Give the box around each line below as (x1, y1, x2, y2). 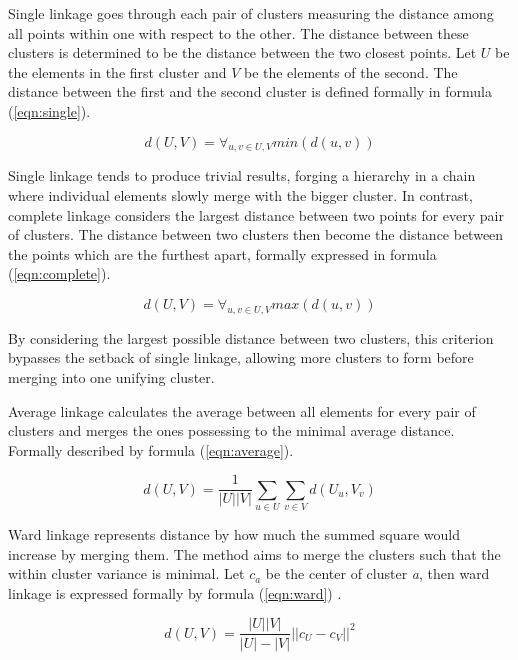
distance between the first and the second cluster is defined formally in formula (8, 81, 492, 102)
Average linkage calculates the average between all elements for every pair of (8, 400, 476, 421)
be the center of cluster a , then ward (265, 563, 490, 584)
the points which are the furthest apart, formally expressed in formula (8, 243, 437, 264)
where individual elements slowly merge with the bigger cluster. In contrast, (8, 184, 473, 205)
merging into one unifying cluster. (8, 366, 215, 387)
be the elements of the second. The (243, 61, 458, 82)
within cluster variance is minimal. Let (8, 563, 245, 584)
